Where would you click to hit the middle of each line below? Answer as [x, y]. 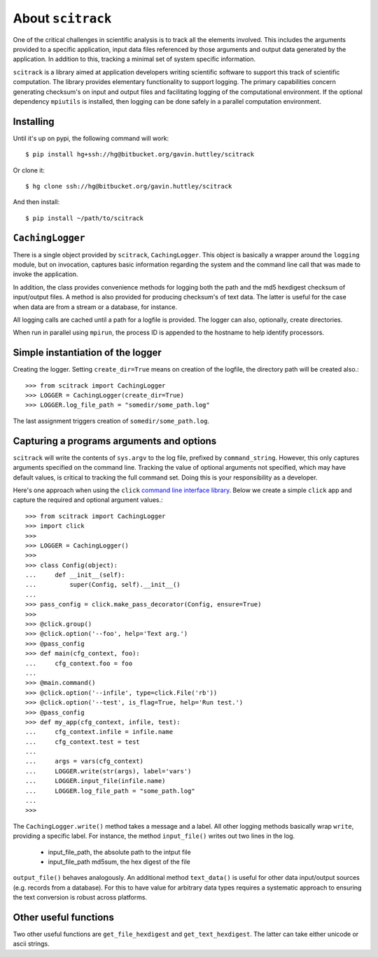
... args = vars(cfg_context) [84, 761]
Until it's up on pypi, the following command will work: [91, 138]
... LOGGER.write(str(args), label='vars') [108, 771]
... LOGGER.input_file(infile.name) [96, 781]
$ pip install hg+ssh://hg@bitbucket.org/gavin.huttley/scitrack [140, 155]
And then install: [36, 202]
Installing [34, 122]
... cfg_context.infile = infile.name [99, 732]
